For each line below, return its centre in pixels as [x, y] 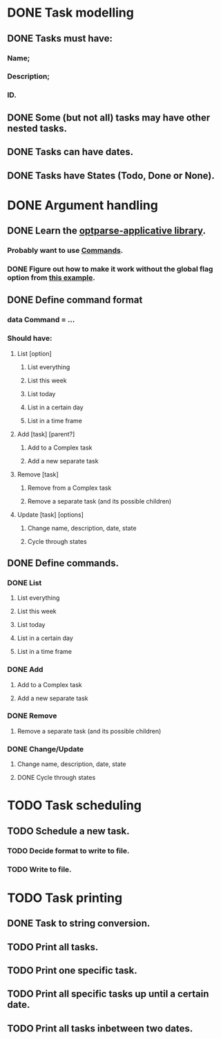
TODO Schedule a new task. [68, 831]
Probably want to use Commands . [65, 251]
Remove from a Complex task [69, 488]
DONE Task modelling [71, 13]
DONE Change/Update [46, 749]
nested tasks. [37, 128]
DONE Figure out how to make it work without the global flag [110, 269]
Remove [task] [38, 474]
